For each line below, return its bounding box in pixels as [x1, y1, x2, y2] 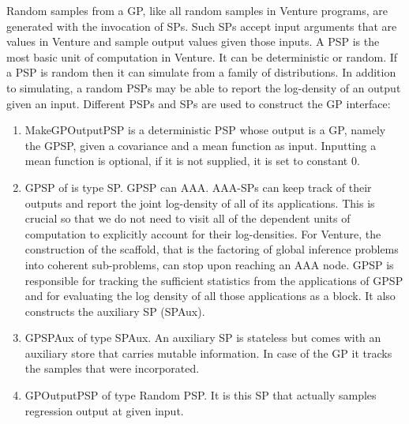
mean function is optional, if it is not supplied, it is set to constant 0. [24, 152, 360, 169]
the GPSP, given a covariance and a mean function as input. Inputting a [24, 137, 377, 153]
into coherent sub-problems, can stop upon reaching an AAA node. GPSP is [24, 256, 394, 272]
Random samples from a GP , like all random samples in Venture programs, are [6, 2, 388, 18]
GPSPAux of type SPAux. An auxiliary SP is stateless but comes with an [24, 329, 381, 346]
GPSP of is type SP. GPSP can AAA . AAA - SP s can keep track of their [24, 178, 372, 195]
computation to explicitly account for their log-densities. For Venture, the [24, 225, 381, 242]
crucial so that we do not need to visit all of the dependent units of [24, 210, 351, 227]
